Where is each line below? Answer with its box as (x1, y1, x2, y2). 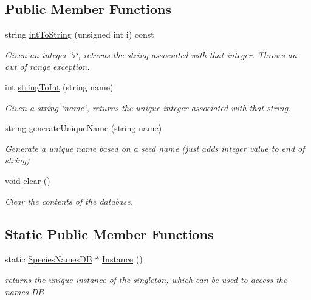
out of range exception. (5, 60, 90, 73)
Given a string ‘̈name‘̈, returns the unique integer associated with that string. (5, 101, 291, 114)
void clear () (5, 174, 50, 186)
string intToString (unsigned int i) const (5, 28, 154, 41)
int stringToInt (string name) (5, 80, 114, 93)
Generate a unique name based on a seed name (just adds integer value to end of (5, 141, 305, 154)
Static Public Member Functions (5, 224, 214, 243)
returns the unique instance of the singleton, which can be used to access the (5, 273, 287, 285)
